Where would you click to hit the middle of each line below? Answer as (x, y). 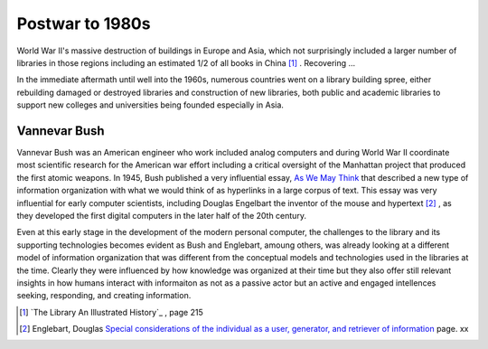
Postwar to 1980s (84, 24)
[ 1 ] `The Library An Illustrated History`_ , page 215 (111, 312)
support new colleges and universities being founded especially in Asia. (150, 105)
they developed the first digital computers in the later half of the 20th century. (162, 215)
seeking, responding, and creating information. (104, 296)
